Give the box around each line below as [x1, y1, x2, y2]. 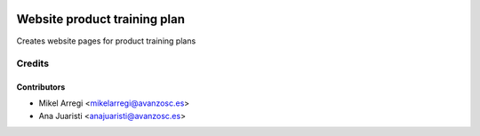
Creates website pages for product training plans [16, 36, 196, 46]
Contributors [16, 82, 66, 92]
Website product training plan [16, 12, 186, 27]
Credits [16, 58, 49, 70]
